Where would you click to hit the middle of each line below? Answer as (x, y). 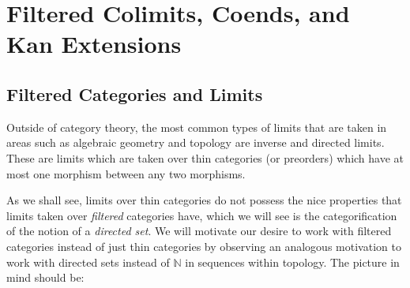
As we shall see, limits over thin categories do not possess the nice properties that (204, 200)
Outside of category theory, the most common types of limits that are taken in (197, 127)
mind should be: (45, 277)
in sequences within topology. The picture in (292, 262)
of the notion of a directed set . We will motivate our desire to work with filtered (199, 231)
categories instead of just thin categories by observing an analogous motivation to (204, 246)
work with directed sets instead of (88, 262)
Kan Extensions (94, 44)
